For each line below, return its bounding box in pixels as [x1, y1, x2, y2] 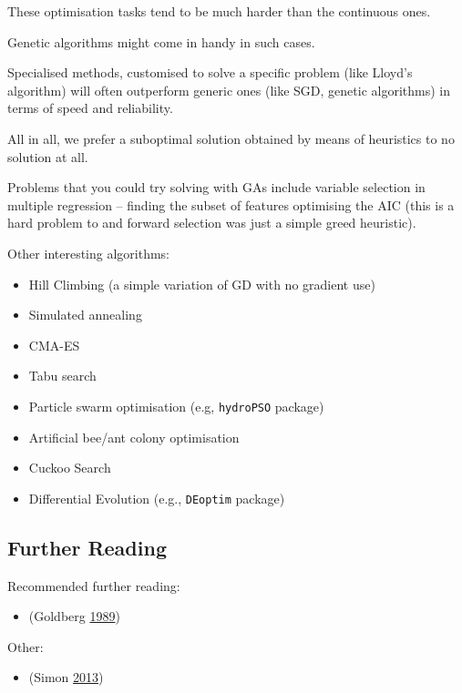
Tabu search [28, 366, 97, 385]
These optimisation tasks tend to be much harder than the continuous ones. [7, 2, 431, 20]
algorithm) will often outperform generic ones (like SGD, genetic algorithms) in [7, 80, 450, 99]
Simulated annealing [28, 305, 142, 324]
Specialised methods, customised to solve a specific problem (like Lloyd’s [7, 63, 413, 82]
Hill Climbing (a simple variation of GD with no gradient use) [28, 274, 375, 293]
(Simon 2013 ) [28, 668, 104, 687]
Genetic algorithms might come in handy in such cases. [7, 32, 315, 51]
